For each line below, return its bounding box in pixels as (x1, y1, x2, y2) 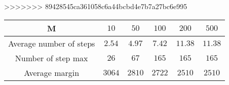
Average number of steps (8, 37, 95, 49)
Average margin (24, 66, 80, 78)
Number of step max (15, 52, 88, 64)
